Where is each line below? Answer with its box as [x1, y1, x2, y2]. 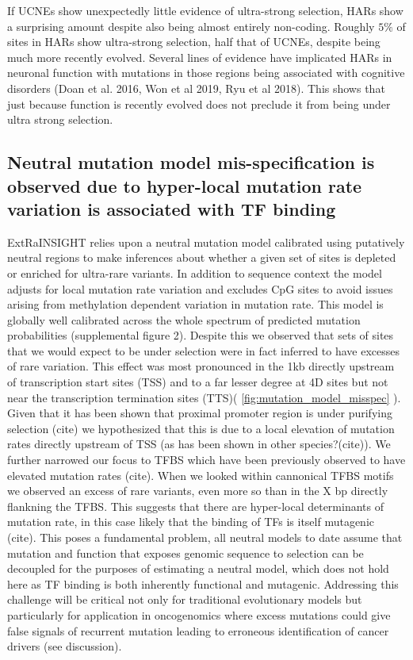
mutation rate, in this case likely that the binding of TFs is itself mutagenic [7, 513, 375, 530]
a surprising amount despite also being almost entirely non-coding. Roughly [7, 17, 375, 34]
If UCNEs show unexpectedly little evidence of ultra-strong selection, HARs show [7, 2, 403, 18]
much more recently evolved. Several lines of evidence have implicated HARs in [7, 48, 392, 65]
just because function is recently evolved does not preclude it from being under [7, 95, 391, 112]
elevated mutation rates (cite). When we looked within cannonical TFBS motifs [7, 466, 394, 483]
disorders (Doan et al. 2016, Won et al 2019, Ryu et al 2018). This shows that [7, 79, 385, 96]
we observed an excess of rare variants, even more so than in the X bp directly [7, 482, 388, 499]
